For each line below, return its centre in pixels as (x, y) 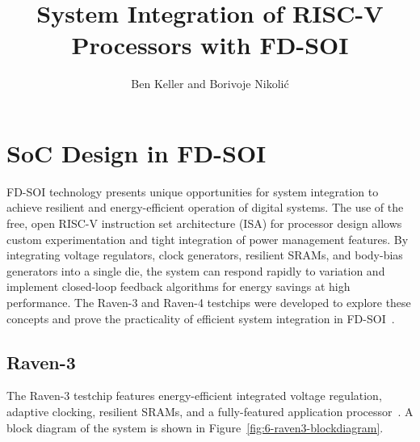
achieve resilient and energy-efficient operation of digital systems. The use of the (205, 207)
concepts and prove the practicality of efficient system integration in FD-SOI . (201, 318)
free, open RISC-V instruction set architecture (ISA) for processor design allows (204, 223)
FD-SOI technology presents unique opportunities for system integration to (193, 191)
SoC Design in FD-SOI (136, 152)
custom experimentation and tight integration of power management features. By (208, 239)
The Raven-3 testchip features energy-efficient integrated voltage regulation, (194, 396)
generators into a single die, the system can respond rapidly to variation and (196, 270)
